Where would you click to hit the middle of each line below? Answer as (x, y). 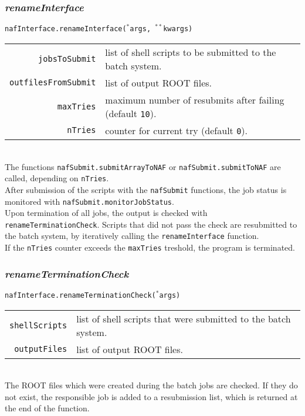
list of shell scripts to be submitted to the (191, 52)
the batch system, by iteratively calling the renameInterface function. (132, 236)
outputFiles (41, 349)
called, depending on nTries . (57, 178)
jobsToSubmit (67, 59)
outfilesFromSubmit (53, 83)
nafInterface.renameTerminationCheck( (80, 296)
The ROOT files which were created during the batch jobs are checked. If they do (151, 385)
